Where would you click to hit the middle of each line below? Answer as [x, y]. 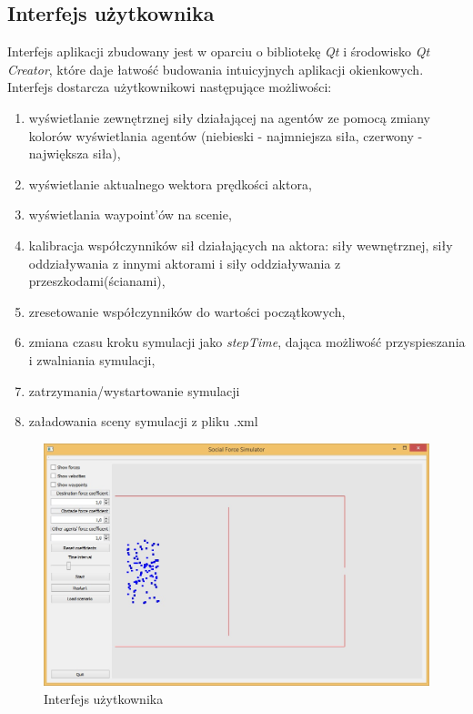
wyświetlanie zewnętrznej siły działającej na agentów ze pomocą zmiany [230, 117]
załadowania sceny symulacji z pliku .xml [143, 421]
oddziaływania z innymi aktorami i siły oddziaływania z [185, 263]
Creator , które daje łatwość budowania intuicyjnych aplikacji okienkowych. [216, 69]
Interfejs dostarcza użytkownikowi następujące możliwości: [170, 87]
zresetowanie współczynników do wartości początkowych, [187, 311]
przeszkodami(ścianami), [97, 281]
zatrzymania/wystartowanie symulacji [134, 390]
